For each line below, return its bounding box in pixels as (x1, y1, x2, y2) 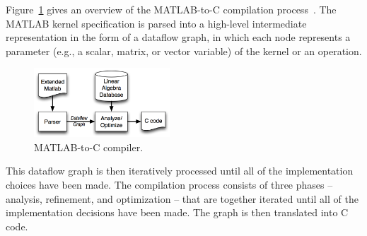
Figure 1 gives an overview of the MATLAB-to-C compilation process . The (6, 2, 337, 16)
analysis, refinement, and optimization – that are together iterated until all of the (6, 191, 359, 206)
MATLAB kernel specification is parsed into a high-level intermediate (6, 16, 307, 30)
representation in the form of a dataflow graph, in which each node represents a (6, 30, 351, 45)
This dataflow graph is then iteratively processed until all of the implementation (6, 163, 354, 178)
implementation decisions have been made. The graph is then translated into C (6, 205, 349, 220)
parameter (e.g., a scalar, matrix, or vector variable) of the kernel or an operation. (6, 43, 362, 58)
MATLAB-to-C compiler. (34, 139, 144, 154)
